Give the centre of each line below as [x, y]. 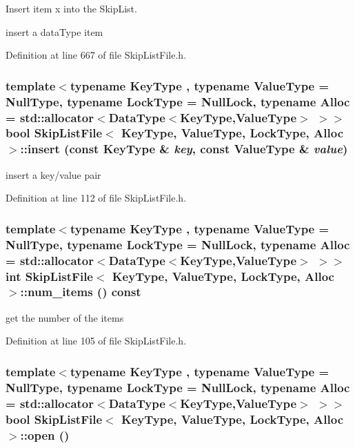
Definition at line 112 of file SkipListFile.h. [96, 198]
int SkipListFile [49, 276]
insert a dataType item [54, 31]
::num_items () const [81, 292]
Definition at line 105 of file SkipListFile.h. [96, 341]
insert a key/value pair [53, 174]
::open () [45, 435]
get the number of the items [65, 317]
